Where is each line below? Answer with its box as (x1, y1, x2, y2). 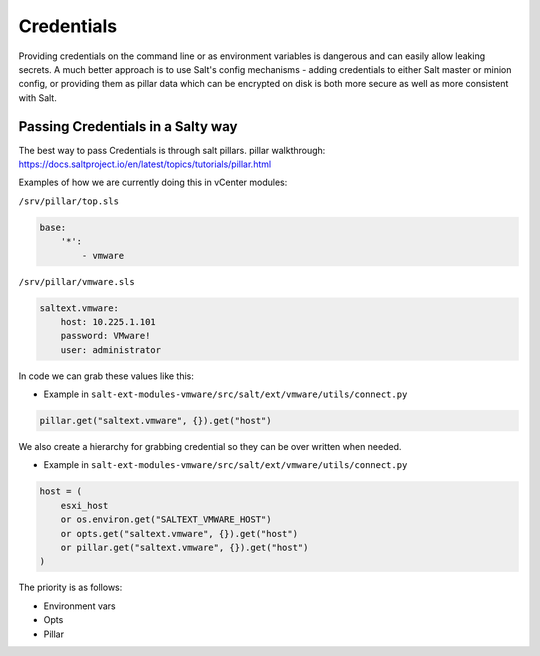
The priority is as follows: (18, 581, 123, 594)
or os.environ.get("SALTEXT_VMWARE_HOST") (60, 514, 272, 525)
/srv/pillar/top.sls (18, 195, 120, 207)
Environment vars (43, 600, 116, 612)
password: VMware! (60, 330, 151, 342)
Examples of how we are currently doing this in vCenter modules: (18, 176, 288, 189)
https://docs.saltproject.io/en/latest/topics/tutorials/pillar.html (18, 158, 272, 170)
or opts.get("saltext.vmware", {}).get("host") (60, 528, 299, 539)
